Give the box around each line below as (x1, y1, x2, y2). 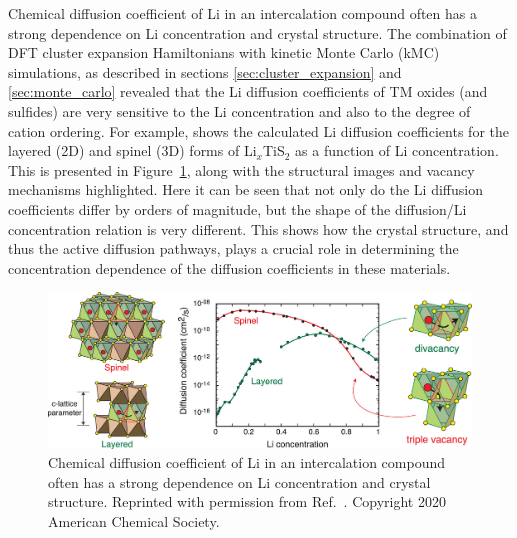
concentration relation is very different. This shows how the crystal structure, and (8, 218, 509, 239)
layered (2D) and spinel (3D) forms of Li (8, 140, 257, 161)
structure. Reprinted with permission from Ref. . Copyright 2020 (48, 491, 446, 512)
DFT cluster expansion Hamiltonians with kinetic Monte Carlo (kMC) (8, 42, 440, 63)
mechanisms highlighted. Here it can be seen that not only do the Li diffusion (8, 179, 483, 200)
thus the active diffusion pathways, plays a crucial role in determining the (8, 238, 459, 259)
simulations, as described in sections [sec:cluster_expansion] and (8, 61, 402, 82)
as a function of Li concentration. (295, 140, 499, 161)
